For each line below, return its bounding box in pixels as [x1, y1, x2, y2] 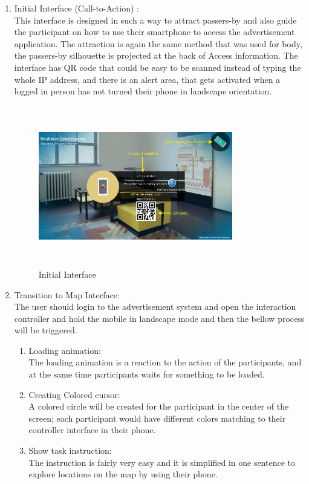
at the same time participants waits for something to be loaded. [28, 368, 265, 381]
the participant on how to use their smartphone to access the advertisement [14, 25, 295, 38]
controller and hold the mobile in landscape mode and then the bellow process [14, 312, 305, 324]
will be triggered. [14, 324, 77, 336]
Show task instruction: [28, 444, 112, 457]
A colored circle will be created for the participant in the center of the [28, 400, 289, 413]
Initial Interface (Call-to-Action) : [14, 2, 139, 14]
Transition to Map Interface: [14, 288, 120, 301]
